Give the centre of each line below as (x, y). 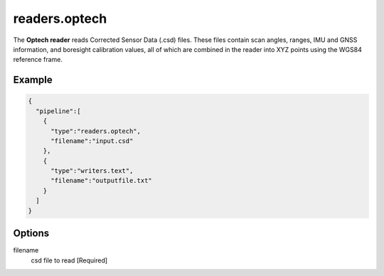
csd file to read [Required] (69, 260)
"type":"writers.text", (92, 171)
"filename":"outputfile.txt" (101, 181)
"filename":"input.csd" (92, 141)
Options (31, 234)
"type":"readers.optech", (96, 131)
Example (33, 80)
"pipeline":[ (58, 111)
